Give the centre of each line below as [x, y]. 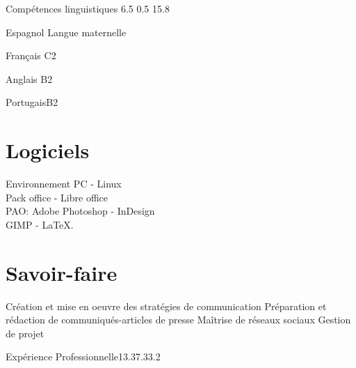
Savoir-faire [62, 272]
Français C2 [31, 55]
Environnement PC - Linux [64, 184]
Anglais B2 [29, 78]
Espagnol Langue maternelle [66, 32]
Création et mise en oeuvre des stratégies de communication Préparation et [166, 306]
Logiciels [48, 150]
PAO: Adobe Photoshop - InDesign [80, 211]
